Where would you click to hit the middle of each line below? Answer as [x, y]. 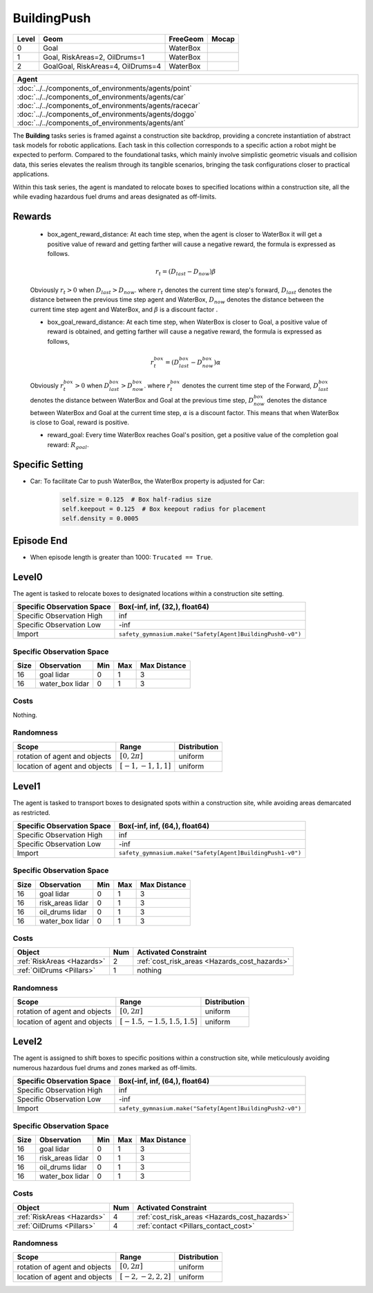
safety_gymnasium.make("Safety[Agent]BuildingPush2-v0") [210, 1108]
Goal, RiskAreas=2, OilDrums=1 [94, 57]
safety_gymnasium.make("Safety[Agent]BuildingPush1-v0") [210, 853]
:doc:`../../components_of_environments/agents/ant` [101, 122]
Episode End [40, 541]
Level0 [28, 577]
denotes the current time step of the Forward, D [250, 386]
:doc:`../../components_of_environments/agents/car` [102, 97]
